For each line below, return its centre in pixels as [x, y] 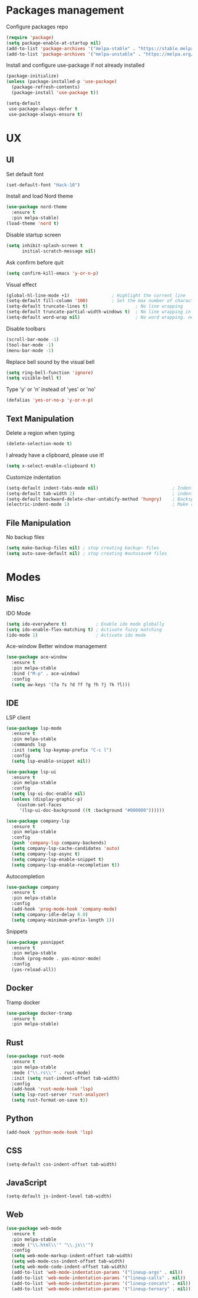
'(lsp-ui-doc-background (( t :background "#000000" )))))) [92, 810]
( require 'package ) [30, 37]
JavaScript [27, 1182]
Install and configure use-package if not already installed [75, 65]
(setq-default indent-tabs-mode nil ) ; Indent [100, 488]
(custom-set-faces [39, 805]
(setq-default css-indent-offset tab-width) [62, 1164]
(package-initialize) [33, 76]
